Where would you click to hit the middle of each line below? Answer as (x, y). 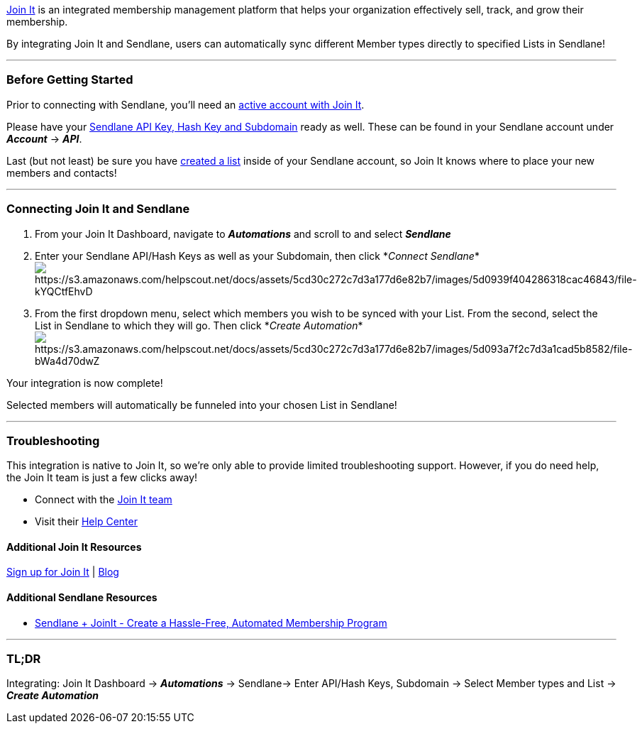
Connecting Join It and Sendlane (98, 209)
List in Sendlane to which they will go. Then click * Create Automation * (199, 325)
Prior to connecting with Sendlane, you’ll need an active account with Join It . (186, 104)
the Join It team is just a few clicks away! (102, 478)
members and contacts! (62, 172)
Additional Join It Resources (74, 547)
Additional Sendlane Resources (82, 598)
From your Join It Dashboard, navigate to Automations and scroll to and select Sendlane (243, 234)
